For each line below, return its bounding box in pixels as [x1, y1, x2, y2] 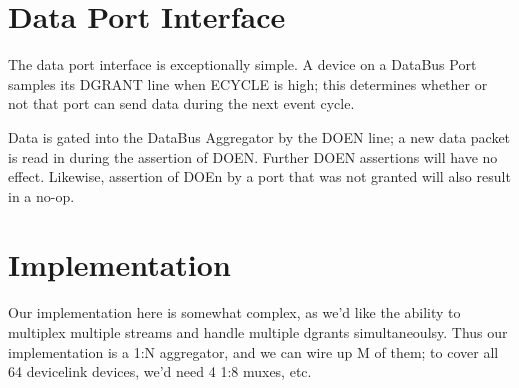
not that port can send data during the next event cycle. [8, 93, 355, 114]
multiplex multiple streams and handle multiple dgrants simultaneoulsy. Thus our [8, 322, 508, 342]
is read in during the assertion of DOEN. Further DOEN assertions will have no [8, 146, 498, 167]
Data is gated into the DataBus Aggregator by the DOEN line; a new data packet [8, 126, 511, 147]
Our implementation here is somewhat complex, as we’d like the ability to [8, 302, 461, 323]
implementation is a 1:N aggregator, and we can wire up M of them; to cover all [8, 341, 499, 362]
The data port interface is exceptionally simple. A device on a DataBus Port [8, 54, 477, 75]
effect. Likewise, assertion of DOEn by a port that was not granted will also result [8, 166, 511, 187]
